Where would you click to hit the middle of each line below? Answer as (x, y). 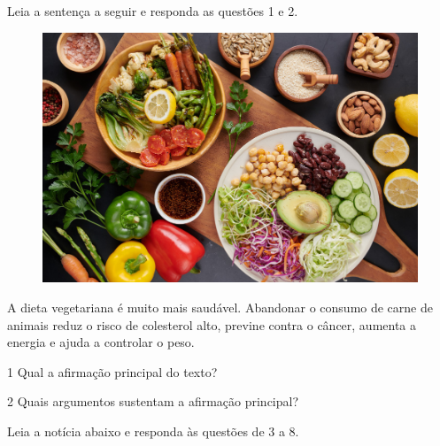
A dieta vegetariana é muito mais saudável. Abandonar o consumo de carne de (220, 307)
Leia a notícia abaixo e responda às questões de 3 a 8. (153, 431)
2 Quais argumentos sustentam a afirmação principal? (153, 401)
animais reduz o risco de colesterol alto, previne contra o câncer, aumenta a (212, 324)
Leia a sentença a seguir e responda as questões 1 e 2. (153, 11)
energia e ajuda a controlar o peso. (101, 342)
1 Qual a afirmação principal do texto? (112, 371)
